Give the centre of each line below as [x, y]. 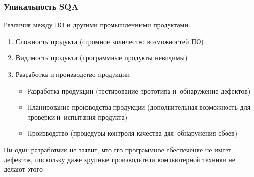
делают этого [23, 169]
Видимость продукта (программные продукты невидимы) [101, 58]
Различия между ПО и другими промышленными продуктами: [97, 25]
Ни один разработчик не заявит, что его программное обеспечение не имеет [118, 149]
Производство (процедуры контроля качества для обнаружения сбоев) [132, 133]
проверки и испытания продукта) [77, 116]
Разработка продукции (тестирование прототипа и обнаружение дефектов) [139, 90]
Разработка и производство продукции [72, 74]
